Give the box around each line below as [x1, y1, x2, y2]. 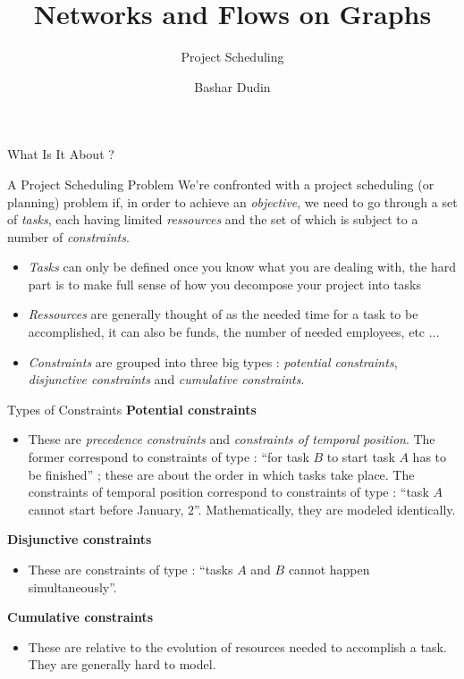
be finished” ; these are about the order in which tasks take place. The [28, 465, 415, 483]
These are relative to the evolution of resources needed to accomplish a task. [28, 637, 447, 656]
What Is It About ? [7, 145, 114, 163]
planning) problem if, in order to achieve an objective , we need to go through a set [7, 192, 458, 211]
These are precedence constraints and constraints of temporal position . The [28, 430, 435, 448]
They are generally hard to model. [28, 655, 216, 674]
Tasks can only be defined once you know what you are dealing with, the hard [28, 257, 457, 276]
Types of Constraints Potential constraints [7, 399, 257, 418]
